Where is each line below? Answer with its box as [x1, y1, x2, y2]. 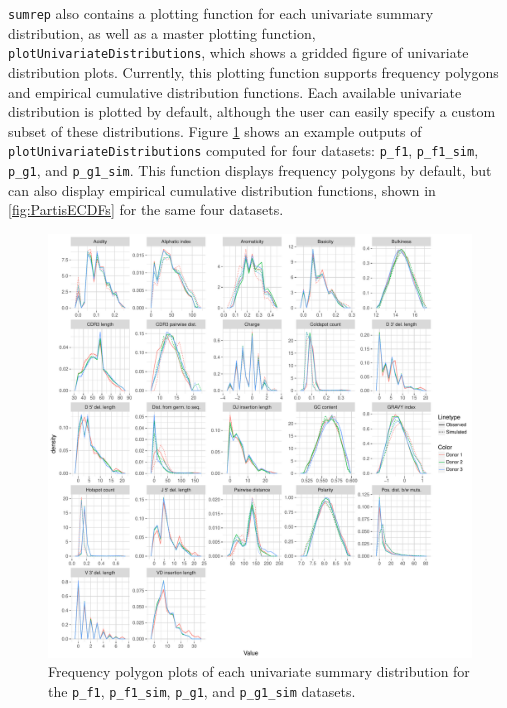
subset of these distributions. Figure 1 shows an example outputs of [8, 120, 422, 141]
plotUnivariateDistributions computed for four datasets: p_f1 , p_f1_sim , [8, 140, 479, 161]
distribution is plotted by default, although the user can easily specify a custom [8, 101, 496, 122]
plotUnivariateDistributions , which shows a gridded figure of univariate [8, 42, 469, 63]
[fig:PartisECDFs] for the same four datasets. [8, 199, 284, 220]
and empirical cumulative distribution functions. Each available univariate [8, 81, 462, 102]
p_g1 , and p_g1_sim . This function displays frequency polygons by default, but [8, 159, 492, 180]
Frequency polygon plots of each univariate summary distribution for [48, 661, 470, 682]
